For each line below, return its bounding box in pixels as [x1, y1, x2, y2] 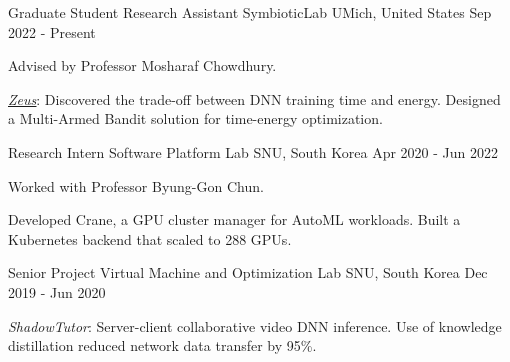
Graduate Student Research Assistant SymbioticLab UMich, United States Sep [8, 2, 492, 22]
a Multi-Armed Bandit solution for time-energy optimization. [8, 108, 383, 129]
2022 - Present [8, 21, 96, 42]
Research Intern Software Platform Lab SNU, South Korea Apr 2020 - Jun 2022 [8, 141, 498, 162]
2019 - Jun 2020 [8, 281, 106, 302]
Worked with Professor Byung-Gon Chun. [8, 175, 264, 196]
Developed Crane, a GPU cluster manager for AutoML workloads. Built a [8, 209, 461, 230]
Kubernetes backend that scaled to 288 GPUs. [8, 228, 292, 249]
